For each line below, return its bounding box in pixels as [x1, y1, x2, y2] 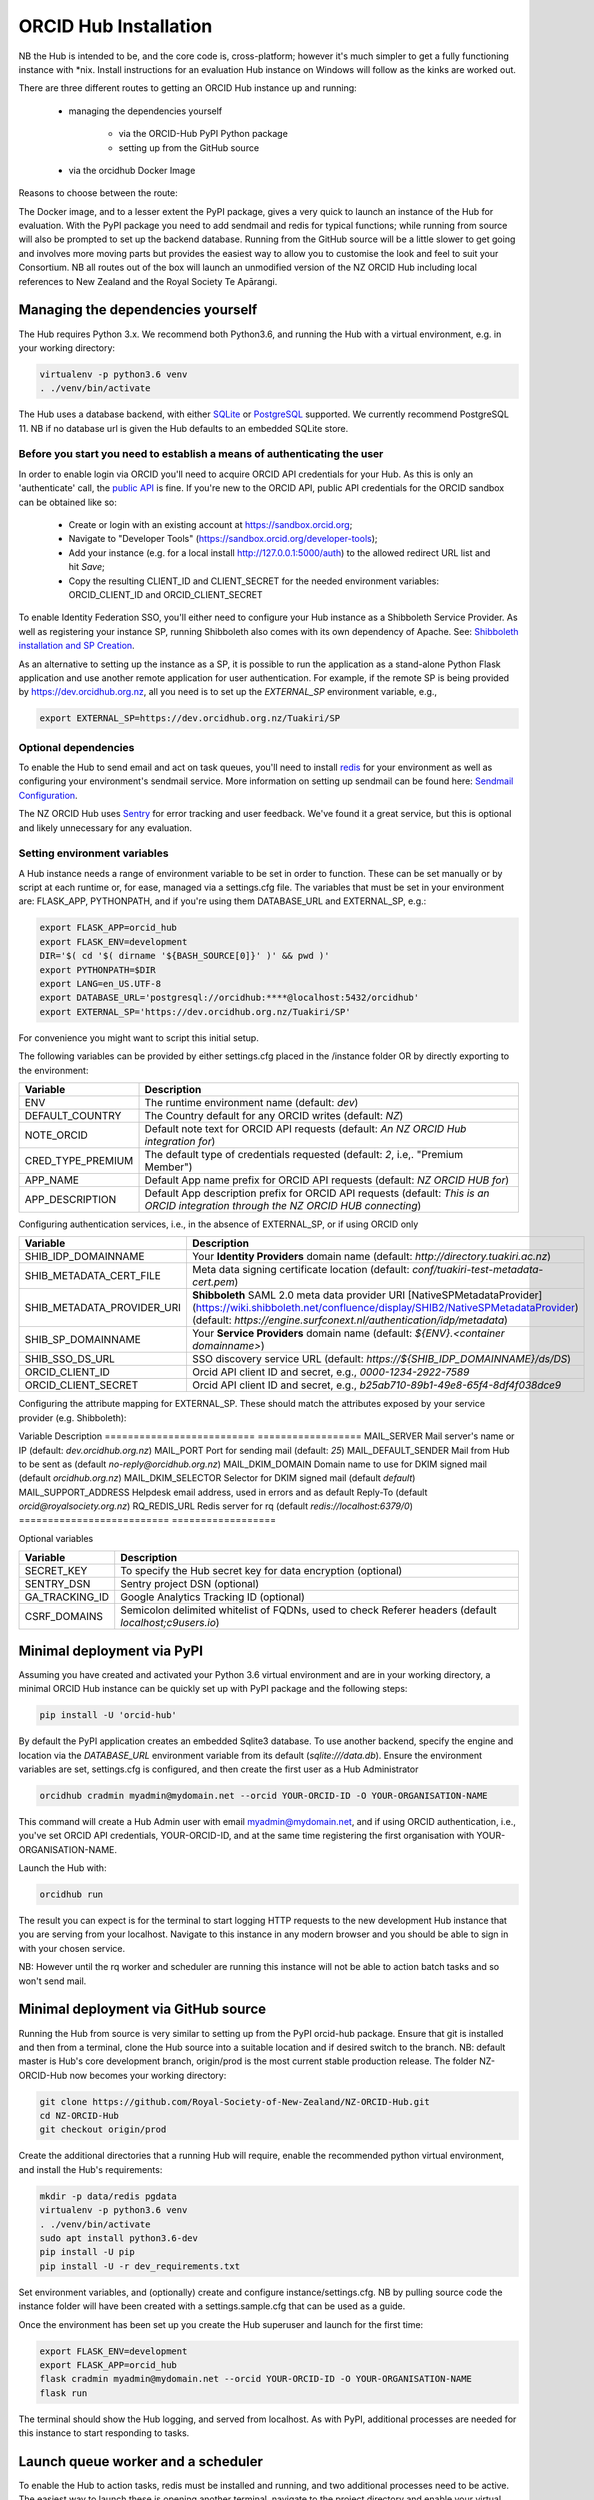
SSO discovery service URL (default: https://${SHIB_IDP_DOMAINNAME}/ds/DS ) [191, 1352, 572, 1366]
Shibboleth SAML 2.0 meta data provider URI [191, 1288, 406, 1302]
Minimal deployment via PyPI [18, 1642, 204, 1659]
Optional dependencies [18, 740, 135, 754]
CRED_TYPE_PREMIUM [24, 1153, 134, 1167]
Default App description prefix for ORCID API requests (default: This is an [144, 1186, 490, 1200]
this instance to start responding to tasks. [18, 2427, 190, 2439]
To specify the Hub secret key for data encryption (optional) [120, 1564, 403, 1578]
